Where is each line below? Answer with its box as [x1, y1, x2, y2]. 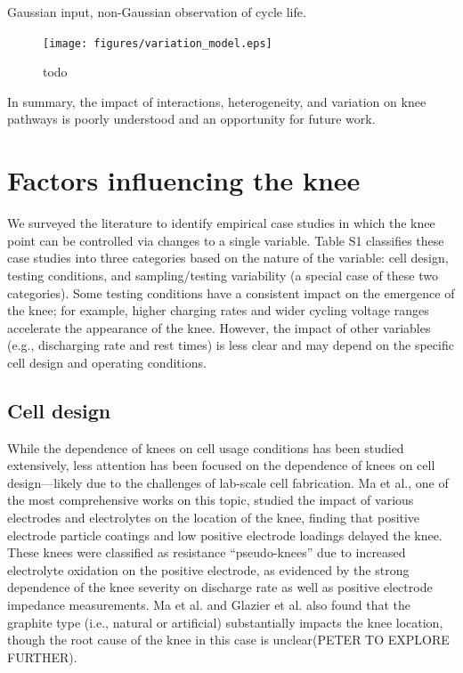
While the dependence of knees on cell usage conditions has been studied [7, 438, 404, 457]
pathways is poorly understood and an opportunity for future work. [7, 109, 376, 128]
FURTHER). [7, 647, 77, 666]
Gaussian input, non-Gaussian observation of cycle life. [7, 3, 306, 20]
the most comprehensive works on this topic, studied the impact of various [7, 491, 414, 509]
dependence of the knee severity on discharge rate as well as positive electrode [7, 578, 433, 596]
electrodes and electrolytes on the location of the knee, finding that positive [7, 508, 420, 527]
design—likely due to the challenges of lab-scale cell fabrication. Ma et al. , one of [7, 473, 449, 491]
